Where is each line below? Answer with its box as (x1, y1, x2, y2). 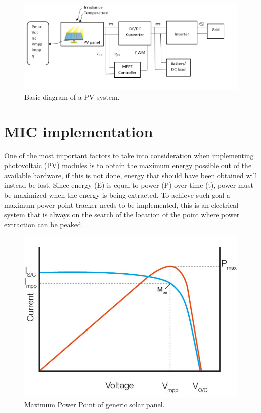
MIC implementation (4, 121, 153, 141)
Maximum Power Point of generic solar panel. (24, 399, 165, 409)
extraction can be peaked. (4, 219, 83, 229)
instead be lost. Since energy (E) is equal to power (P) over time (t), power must (4, 180, 253, 190)
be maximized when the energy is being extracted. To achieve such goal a (4, 190, 230, 200)
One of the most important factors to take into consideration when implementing (4, 150, 254, 160)
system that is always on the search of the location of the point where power (4, 209, 240, 220)
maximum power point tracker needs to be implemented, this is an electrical (4, 199, 239, 210)
